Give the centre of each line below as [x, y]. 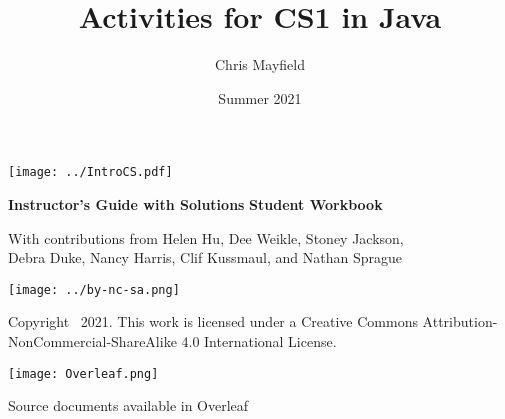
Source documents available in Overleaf [128, 405]
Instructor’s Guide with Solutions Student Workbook [195, 203]
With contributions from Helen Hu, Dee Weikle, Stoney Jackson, [206, 237]
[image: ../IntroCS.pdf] [90, 172]
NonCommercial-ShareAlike [92, 341]
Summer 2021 [260, 97]
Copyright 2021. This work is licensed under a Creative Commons [213, 321]
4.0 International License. [259, 341]
